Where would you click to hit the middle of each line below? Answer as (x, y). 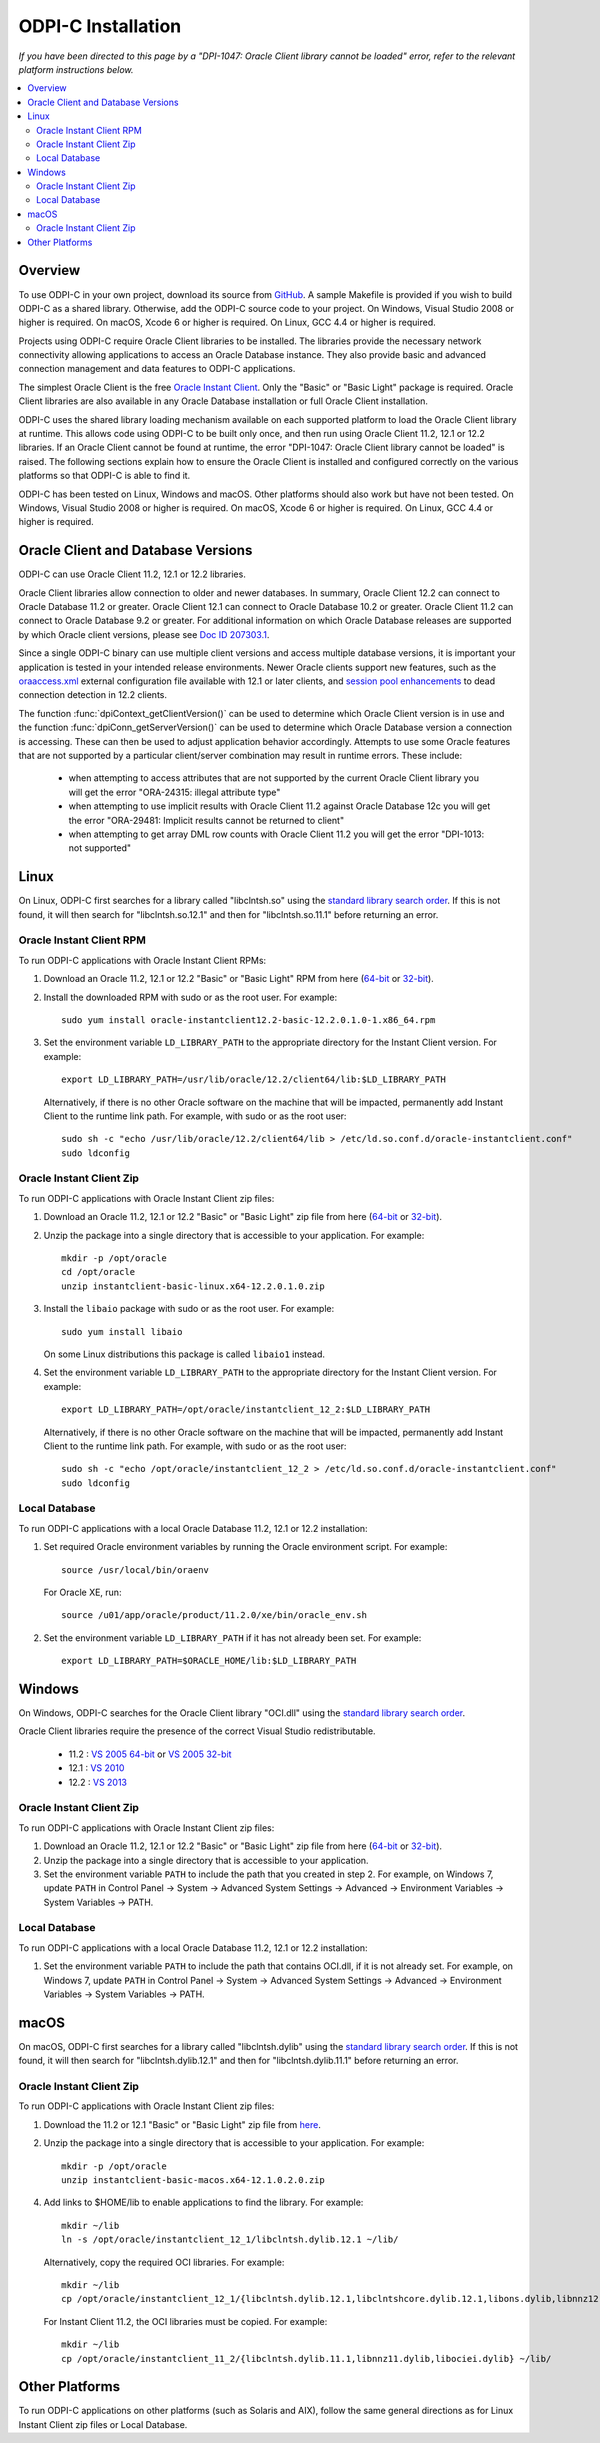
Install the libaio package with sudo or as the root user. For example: (189, 1309)
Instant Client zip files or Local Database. (103, 2424)
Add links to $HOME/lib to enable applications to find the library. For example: (203, 2202)
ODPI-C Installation (100, 26)
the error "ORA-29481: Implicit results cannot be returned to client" (206, 820)
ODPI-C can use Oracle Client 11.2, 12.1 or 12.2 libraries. (132, 574)
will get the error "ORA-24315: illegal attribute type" (174, 792)
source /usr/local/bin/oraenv (135, 1569)
